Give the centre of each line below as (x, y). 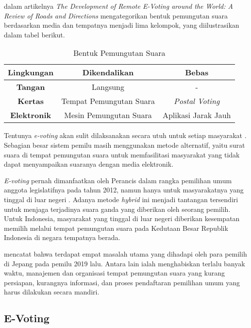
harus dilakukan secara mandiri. (52, 292)
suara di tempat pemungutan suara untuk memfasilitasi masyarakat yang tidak (122, 154)
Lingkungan (31, 72)
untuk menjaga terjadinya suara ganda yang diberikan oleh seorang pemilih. (117, 209)
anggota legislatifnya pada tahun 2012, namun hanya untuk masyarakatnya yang (124, 190)
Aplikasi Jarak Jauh (197, 115)
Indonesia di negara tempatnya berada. (62, 237)
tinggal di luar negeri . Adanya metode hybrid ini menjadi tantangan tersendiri (121, 199)
